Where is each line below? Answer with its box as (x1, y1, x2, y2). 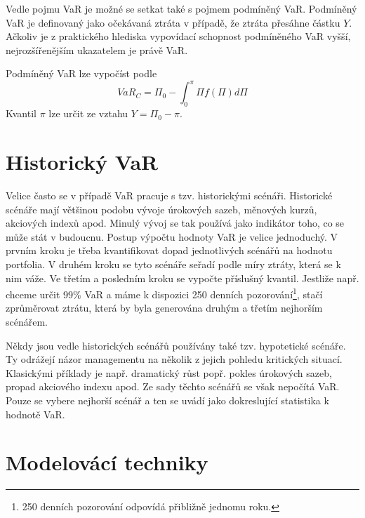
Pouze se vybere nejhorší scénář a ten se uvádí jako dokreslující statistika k (6, 392, 329, 407)
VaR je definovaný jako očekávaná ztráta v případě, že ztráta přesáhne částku (6, 15, 340, 29)
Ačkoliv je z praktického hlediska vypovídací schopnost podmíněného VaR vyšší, (6, 29, 351, 44)
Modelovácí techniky (6, 448, 208, 477)
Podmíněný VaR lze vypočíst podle (6, 66, 157, 81)
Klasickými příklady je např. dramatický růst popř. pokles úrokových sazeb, (6, 365, 332, 380)
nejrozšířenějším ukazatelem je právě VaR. (6, 42, 188, 57)
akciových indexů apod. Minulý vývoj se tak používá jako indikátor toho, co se (6, 215, 345, 230)
